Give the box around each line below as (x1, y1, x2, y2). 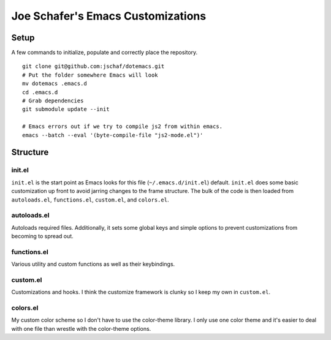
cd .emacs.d (22, 89, 58, 96)
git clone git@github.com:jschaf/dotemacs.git (22, 63, 165, 70)
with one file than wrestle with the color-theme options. (11, 325, 151, 332)
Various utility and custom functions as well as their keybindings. (11, 260, 175, 268)
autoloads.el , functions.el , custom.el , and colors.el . (11, 196, 169, 203)
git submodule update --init (22, 106, 110, 113)
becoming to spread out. (11, 233, 74, 240)
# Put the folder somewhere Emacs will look (22, 71, 159, 78)
